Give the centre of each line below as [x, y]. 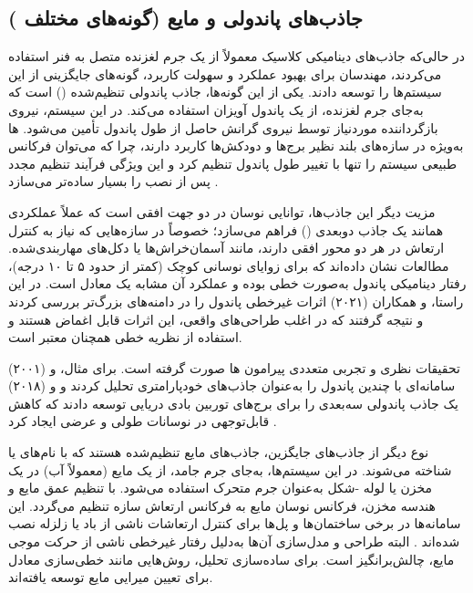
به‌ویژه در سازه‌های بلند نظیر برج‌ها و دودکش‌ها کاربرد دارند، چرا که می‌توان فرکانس [236, 146]
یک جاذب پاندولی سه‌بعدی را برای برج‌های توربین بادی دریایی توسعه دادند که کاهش [233, 403]
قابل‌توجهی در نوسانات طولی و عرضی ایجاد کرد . [143, 421]
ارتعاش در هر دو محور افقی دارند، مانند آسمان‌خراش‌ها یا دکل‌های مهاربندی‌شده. [226, 248]
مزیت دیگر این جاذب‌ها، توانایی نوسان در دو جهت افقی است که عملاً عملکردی [222, 211]
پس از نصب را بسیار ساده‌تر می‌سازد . [113, 181]
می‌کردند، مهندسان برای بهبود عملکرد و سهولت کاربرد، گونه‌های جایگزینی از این [225, 73]
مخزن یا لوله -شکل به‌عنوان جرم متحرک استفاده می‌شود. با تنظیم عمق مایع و [221, 488]
